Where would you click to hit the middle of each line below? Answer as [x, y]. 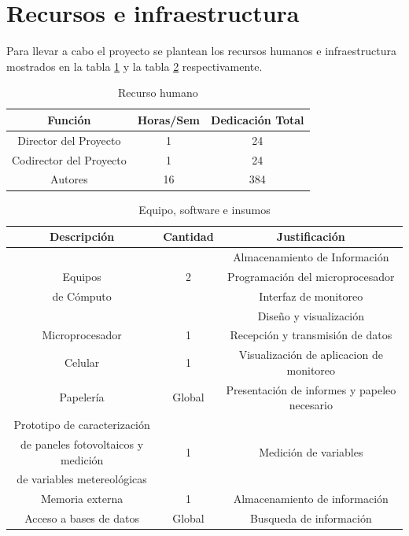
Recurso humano [158, 92]
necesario [311, 405]
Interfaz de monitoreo [311, 296]
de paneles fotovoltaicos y [82, 444]
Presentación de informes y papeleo [311, 389]
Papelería [82, 397]
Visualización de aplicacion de [311, 355]
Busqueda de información [311, 518]
